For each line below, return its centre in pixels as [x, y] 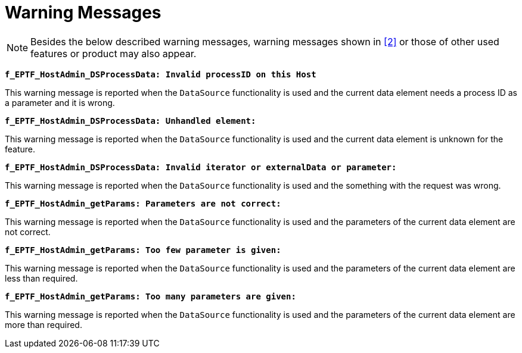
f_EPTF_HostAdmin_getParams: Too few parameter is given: [143, 250]
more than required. [44, 324]
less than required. [41, 278]
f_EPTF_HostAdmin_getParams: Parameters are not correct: [143, 203]
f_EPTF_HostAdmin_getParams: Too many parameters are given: [150, 296]
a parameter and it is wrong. [60, 102]
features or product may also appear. [114, 53]
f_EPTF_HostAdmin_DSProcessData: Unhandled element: [130, 121]
